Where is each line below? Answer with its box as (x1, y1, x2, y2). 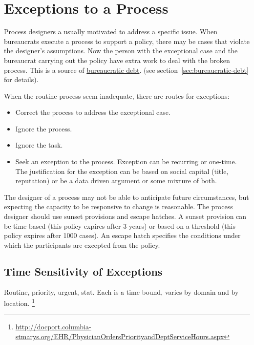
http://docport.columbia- (15, 322, 91, 332)
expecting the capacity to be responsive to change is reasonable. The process (4, 201, 233, 212)
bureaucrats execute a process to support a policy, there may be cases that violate (4, 36, 250, 46)
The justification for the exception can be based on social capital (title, (15, 166, 229, 176)
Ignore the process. (15, 123, 72, 133)
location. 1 (4, 297, 35, 308)
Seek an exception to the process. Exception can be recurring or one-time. (15, 156, 237, 167)
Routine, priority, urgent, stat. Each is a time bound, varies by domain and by (4, 286, 239, 297)
